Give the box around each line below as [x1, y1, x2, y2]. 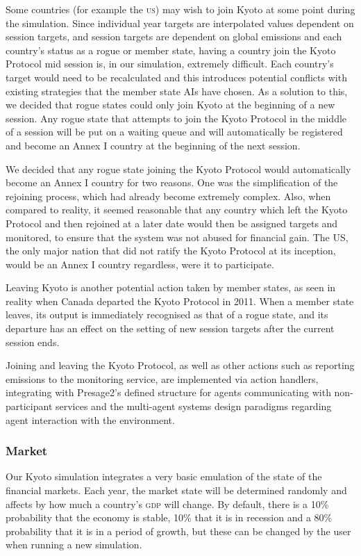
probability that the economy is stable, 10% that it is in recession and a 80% [6, 510, 333, 525]
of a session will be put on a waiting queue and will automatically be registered [6, 124, 343, 139]
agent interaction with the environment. [6, 412, 175, 427]
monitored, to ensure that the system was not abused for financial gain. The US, [6, 229, 349, 244]
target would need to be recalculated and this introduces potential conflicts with [6, 69, 347, 84]
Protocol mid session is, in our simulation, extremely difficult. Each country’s [6, 56, 334, 71]
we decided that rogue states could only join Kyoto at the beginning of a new [6, 97, 335, 112]
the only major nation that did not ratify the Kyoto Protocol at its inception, [6, 243, 336, 258]
